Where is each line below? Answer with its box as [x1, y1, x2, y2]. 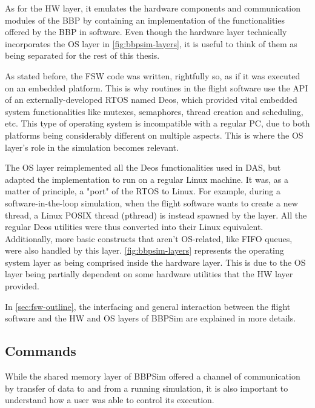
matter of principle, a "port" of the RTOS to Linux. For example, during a [5, 185, 281, 197]
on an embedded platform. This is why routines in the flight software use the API [5, 81, 308, 94]
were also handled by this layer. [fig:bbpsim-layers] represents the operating [5, 244, 284, 257]
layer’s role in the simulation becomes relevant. [5, 140, 179, 153]
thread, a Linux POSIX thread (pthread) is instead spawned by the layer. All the [5, 208, 307, 221]
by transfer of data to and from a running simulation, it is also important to [5, 381, 288, 394]
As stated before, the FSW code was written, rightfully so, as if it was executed [5, 69, 300, 82]
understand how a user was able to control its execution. [5, 393, 214, 406]
